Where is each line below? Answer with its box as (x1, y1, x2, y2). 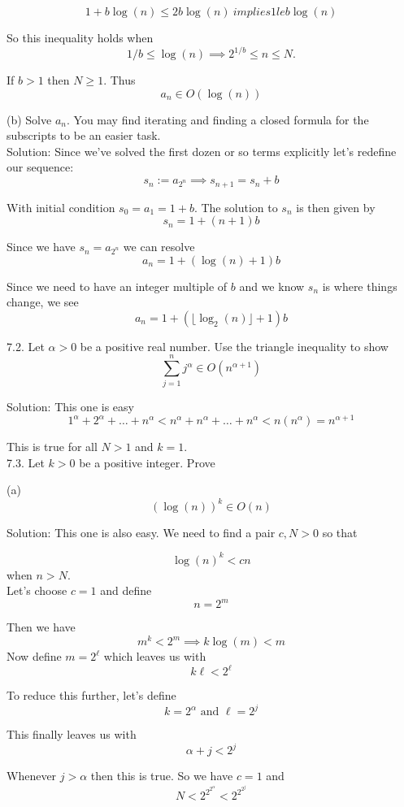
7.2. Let (7, 337, 45, 354)
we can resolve (123, 238, 195, 255)
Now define (7, 648, 62, 665)
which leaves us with (103, 648, 206, 665)
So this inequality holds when (7, 29, 154, 46)
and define (100, 582, 152, 599)
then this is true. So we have (90, 767, 233, 784)
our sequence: (7, 158, 74, 176)
